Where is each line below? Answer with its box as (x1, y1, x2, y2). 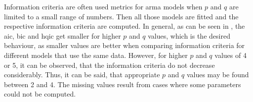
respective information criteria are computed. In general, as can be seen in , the (4, 21, 245, 31)
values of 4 (214, 50, 247, 60)
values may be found (186, 69, 249, 80)
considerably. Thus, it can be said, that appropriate (4, 69, 160, 80)
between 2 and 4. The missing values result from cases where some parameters (4, 79, 241, 89)
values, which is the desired (148, 30, 230, 41)
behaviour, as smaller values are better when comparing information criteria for (4, 40, 245, 51)
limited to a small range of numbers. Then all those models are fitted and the (4, 11, 239, 21)
